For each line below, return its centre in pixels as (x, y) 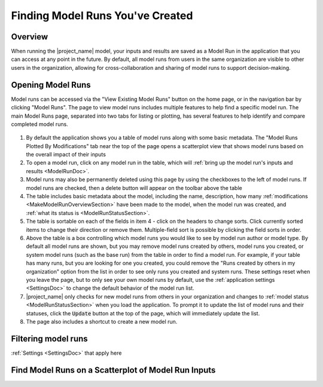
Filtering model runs (49, 338)
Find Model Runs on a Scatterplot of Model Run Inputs (113, 370)
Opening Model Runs (51, 85)
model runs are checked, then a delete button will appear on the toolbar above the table (134, 188)
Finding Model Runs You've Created (102, 16)
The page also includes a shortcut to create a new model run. (102, 321)
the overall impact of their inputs (66, 155)
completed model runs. (39, 124)
